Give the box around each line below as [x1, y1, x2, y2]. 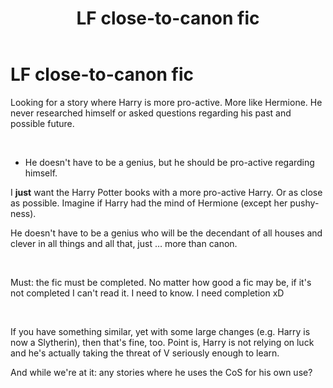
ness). [10, 207, 37, 219]
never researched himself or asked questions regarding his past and [10, 107, 292, 119]
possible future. [10, 117, 75, 129]
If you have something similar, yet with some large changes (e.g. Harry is [10, 325, 311, 337]
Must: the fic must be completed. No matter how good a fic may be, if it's [10, 276, 312, 288]
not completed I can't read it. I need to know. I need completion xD [10, 287, 285, 299]
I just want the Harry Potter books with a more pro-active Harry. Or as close [10, 186, 323, 198]
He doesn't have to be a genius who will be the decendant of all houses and [10, 227, 323, 239]
